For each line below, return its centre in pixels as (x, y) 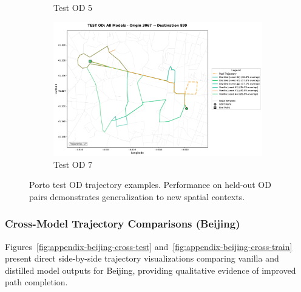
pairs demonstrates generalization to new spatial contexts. (137, 196)
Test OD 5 (73, 7)
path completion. (36, 282)
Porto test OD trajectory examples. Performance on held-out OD (150, 185)
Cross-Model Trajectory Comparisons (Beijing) (123, 224)
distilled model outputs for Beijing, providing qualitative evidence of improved (150, 270)
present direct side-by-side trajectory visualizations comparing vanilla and (142, 258)
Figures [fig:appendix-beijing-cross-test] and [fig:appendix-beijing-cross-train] (149, 246)
